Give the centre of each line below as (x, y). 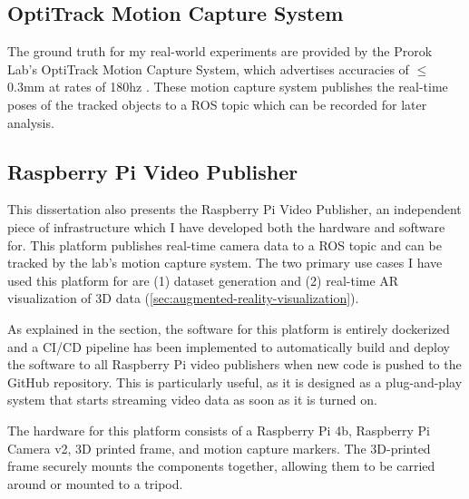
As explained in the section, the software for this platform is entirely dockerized (229, 328)
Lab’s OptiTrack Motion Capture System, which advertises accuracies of (208, 68)
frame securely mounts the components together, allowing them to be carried (221, 466)
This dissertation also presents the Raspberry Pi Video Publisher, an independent (234, 209)
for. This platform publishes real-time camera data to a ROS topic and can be (225, 245)
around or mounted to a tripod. (95, 483)
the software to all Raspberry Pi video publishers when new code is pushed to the (234, 364)
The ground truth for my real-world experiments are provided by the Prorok (220, 51)
